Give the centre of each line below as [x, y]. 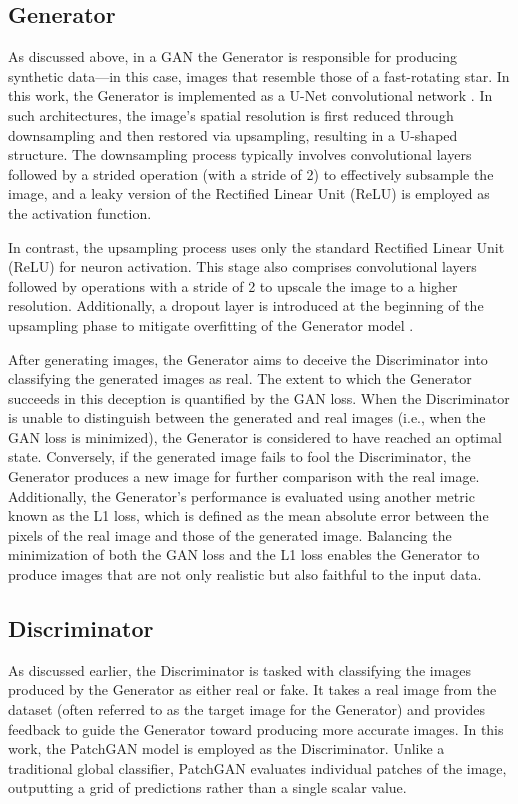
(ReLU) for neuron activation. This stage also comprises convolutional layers [242, 266]
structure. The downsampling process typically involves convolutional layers [240, 154]
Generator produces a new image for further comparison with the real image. [244, 476]
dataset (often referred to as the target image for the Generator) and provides [247, 709]
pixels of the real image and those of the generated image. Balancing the [230, 534]
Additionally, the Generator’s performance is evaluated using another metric [241, 495]
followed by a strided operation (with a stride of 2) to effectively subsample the [251, 173]
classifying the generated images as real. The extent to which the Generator [240, 378]
